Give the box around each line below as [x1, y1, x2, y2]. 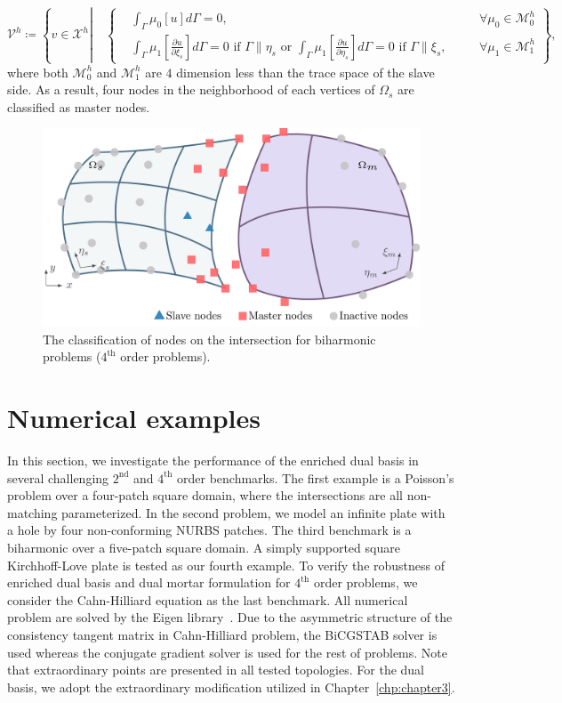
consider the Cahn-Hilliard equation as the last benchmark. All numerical [7, 590, 408, 609]
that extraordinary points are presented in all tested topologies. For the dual [7, 660, 424, 679]
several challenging [7, 468, 109, 487]
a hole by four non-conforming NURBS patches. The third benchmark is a [7, 521, 412, 539]
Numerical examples [7, 400, 261, 436]
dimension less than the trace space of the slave [176, 62, 435, 81]
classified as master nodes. [7, 97, 150, 116]
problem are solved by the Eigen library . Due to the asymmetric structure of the [7, 608, 453, 626]
